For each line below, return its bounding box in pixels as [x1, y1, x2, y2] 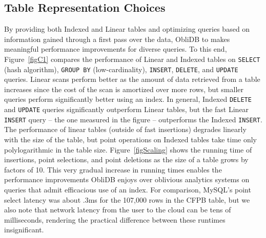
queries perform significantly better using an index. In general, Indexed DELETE [4, 94, 252, 104]
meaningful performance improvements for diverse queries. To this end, [4, 44, 227, 54]
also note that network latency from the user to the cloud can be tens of [4, 204, 231, 215]
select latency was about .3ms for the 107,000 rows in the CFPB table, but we [4, 194, 250, 205]
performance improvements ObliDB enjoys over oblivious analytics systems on [4, 174, 250, 185]
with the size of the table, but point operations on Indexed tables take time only [4, 134, 257, 145]
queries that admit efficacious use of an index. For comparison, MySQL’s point [4, 184, 251, 195]
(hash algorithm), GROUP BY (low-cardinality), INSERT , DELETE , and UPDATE [4, 63, 238, 74]
